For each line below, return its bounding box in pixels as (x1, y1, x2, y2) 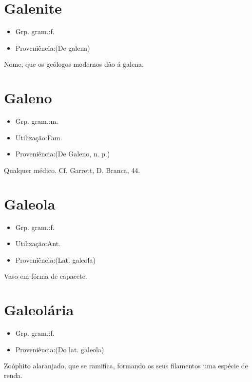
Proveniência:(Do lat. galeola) (15, 344, 104, 354)
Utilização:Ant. (15, 238, 60, 248)
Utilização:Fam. (15, 132, 62, 142)
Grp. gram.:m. (15, 116, 58, 126)
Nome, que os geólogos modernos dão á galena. (4, 59, 144, 69)
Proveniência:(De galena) (15, 42, 90, 53)
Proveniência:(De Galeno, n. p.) (15, 149, 110, 159)
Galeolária (4, 300, 74, 320)
